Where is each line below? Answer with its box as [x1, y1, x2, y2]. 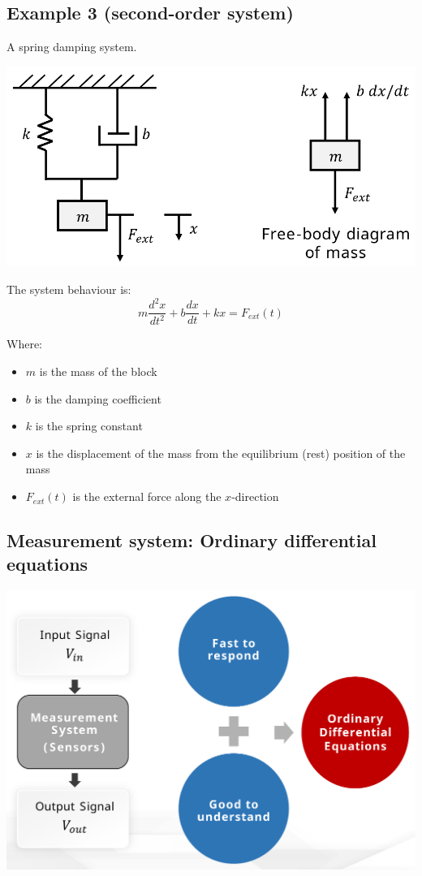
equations [6, 551, 88, 576]
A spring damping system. [6, 38, 137, 55]
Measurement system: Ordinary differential [6, 528, 377, 553]
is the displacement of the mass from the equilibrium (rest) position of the [36, 444, 406, 461]
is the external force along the [72, 488, 222, 505]
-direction [231, 488, 279, 505]
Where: [6, 335, 42, 352]
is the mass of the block [39, 363, 157, 380]
